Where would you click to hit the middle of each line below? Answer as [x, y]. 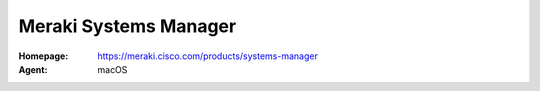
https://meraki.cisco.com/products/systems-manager [208, 56]
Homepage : [43, 56]
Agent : [33, 69]
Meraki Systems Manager [127, 26]
